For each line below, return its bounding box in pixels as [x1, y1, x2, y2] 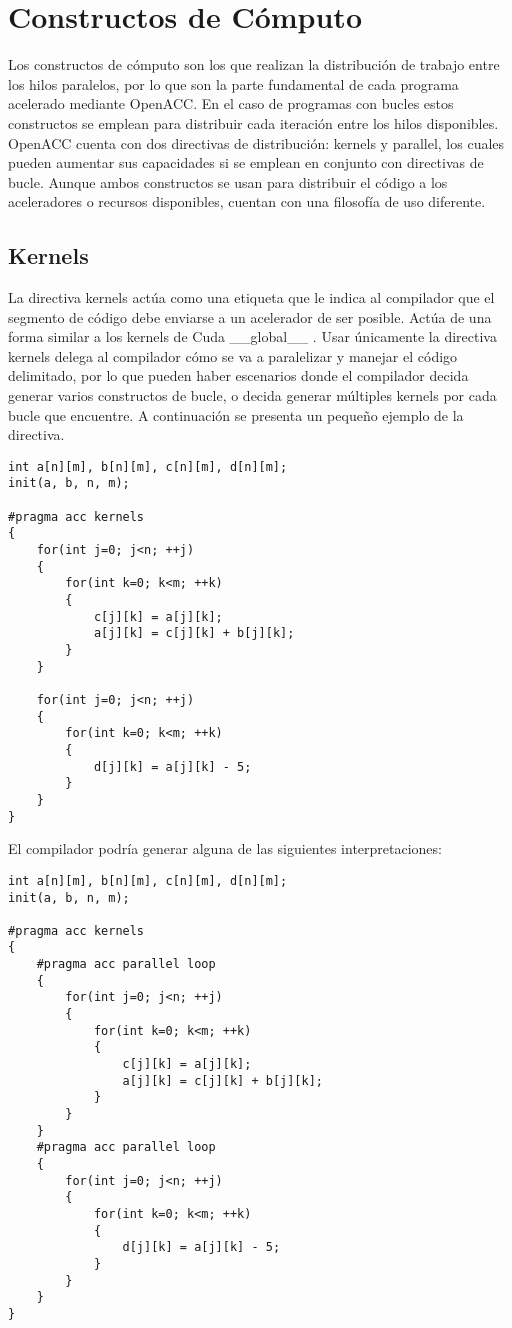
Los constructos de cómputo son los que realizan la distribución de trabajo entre [8, 54, 500, 75]
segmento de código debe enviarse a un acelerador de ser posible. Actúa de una [8, 306, 492, 327]
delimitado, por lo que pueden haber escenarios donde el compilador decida [8, 365, 469, 386]
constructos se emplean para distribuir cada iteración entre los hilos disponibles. [8, 112, 499, 133]
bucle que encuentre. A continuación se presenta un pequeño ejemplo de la [8, 404, 464, 425]
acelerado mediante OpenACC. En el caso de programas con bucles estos [8, 93, 454, 114]
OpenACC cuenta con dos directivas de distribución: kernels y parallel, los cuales [8, 132, 505, 153]
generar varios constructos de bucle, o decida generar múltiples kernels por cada [8, 385, 497, 406]
